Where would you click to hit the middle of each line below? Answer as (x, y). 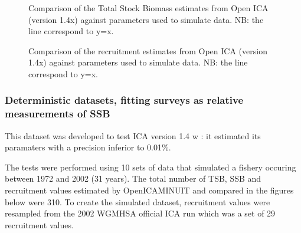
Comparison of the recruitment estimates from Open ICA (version (148, 50)
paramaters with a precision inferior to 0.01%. (88, 147)
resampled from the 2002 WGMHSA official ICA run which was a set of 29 (140, 213)
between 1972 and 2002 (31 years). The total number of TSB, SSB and (133, 178)
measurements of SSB (58, 114)
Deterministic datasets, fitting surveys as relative (124, 100)
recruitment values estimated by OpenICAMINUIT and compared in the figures (149, 190)
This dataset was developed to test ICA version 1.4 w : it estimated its (133, 135)
